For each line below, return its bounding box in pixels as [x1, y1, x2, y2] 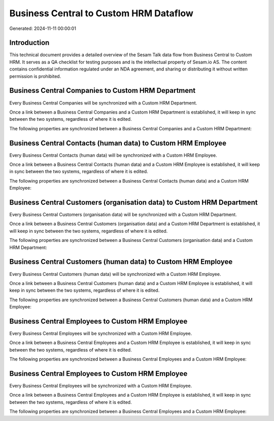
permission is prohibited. [9, 73, 61, 79]
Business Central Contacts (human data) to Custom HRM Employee [9, 138, 227, 147]
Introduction [9, 39, 50, 47]
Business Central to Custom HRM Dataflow [9, 8, 194, 19]
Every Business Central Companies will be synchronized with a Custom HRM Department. [9, 99, 197, 106]
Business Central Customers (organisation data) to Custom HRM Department [9, 198, 258, 206]
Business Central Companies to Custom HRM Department [9, 86, 196, 95]
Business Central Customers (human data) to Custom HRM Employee [9, 258, 233, 266]
